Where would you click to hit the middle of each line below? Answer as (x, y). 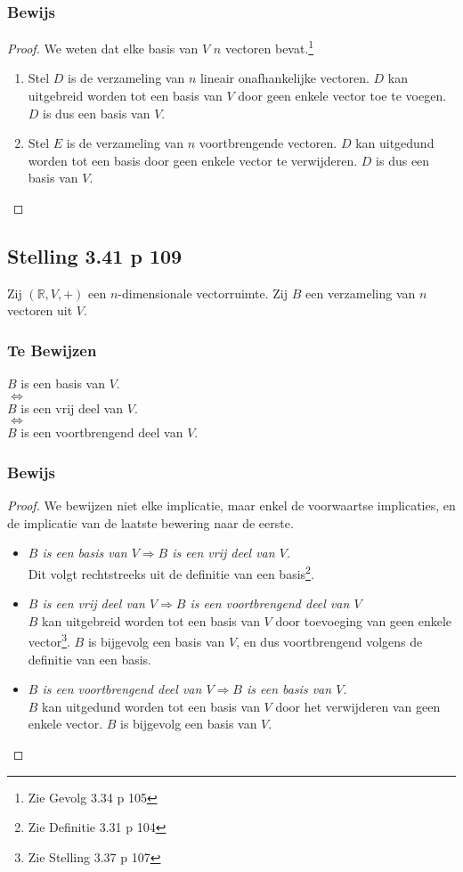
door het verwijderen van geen (358, 706)
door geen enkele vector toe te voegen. (342, 96)
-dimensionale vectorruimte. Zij (203, 293)
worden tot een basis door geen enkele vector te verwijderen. (193, 160)
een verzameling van (361, 293)
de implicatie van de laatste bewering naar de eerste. (150, 522)
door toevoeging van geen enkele (364, 620)
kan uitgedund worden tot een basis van (151, 706)
